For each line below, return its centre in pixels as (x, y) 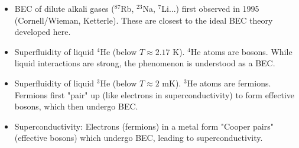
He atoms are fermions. (229, 83)
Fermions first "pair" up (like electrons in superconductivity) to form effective (155, 94)
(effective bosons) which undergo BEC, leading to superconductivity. (139, 138)
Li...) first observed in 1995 (210, 8)
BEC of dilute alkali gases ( (64, 8)
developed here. (43, 32)
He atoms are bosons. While (241, 51)
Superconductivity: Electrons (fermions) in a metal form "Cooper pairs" (144, 126)
